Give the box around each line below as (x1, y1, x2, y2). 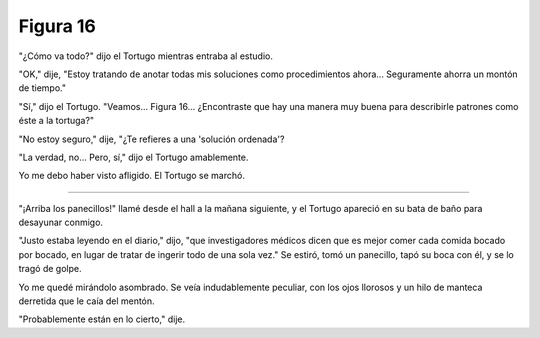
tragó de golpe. (18, 263, 82, 275)
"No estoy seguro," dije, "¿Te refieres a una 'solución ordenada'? (18, 133, 285, 145)
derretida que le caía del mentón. (18, 295, 155, 307)
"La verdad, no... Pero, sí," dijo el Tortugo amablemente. (18, 151, 249, 163)
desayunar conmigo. (18, 216, 104, 229)
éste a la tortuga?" (18, 115, 95, 127)
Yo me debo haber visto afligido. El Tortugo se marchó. (18, 170, 245, 182)
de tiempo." (18, 82, 67, 94)
